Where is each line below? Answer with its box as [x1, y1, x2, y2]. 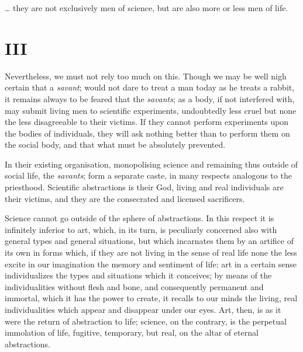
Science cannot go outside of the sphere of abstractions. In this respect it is [5, 212, 274, 224]
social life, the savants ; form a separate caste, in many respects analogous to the [5, 169, 292, 182]
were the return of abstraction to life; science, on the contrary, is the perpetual [5, 315, 287, 327]
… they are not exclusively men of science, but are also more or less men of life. [5, 2, 288, 13]
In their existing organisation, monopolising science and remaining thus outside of [5, 158, 298, 170]
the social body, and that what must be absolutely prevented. [5, 138, 226, 151]
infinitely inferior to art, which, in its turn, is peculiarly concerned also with [5, 223, 277, 235]
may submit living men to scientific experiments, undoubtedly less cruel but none [5, 104, 297, 116]
